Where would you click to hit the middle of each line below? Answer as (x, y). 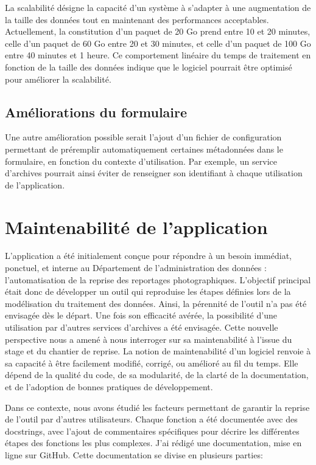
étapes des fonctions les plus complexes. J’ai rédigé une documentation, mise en (153, 443)
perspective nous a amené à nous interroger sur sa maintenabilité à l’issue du (149, 339)
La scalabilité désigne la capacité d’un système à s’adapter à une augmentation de (158, 7)
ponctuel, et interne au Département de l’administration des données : (136, 268)
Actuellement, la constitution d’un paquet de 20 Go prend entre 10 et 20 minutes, (158, 31)
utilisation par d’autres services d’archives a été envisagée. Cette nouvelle (142, 327)
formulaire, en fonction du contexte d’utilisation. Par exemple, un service (141, 161)
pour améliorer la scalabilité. (58, 79)
